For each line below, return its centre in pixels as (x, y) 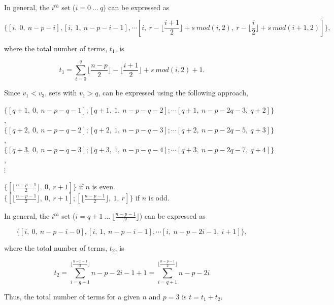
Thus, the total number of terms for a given (72, 296)
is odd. (159, 198)
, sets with (61, 93)
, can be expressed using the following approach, (173, 93)
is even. (104, 187)
